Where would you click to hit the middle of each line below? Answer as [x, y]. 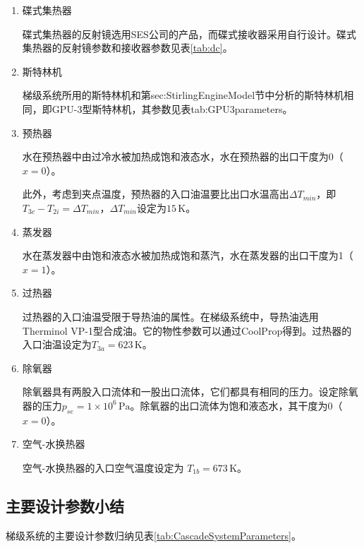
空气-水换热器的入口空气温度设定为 [103, 467]
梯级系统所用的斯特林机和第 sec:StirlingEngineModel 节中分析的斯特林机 [183, 95]
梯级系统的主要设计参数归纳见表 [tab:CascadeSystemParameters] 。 [153, 535]
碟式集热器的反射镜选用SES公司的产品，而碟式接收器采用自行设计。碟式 [189, 34]
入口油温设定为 [57, 344]
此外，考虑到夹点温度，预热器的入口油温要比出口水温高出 [156, 194]
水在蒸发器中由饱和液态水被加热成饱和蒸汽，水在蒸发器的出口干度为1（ [188, 255]
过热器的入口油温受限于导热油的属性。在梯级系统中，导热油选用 [170, 316]
